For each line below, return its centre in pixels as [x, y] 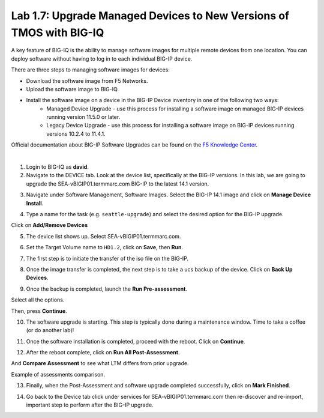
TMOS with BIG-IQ [58, 32]
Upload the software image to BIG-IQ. [73, 89]
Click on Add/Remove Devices [49, 225]
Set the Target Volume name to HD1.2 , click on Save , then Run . [105, 247]
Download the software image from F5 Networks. [87, 80]
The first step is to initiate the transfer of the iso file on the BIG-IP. [107, 258]
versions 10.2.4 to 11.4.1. [76, 134]
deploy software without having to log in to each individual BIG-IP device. [102, 59]
